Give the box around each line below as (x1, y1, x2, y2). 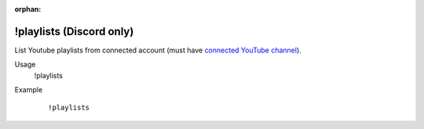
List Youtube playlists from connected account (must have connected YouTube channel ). (14, 45, 302, 55)
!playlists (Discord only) (14, 24, 134, 38)
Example (14, 85, 43, 95)
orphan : (14, 5, 42, 13)
